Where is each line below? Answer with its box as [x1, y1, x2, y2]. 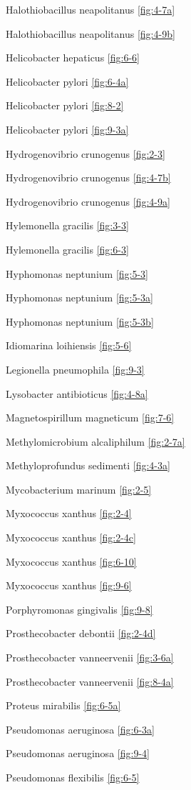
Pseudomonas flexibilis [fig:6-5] [6, 770, 140, 784]
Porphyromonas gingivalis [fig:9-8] [6, 601, 153, 616]
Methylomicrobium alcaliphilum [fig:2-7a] [6, 434, 185, 449]
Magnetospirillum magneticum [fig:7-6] [6, 410, 175, 425]
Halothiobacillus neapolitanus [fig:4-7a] [6, 2, 175, 16]
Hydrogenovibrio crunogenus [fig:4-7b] [6, 170, 171, 185]
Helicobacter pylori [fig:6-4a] [6, 74, 129, 89]
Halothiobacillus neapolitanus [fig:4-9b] [6, 26, 175, 41]
